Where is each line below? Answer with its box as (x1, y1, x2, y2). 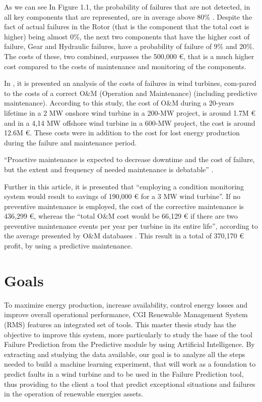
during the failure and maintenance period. (4, 137, 137, 147)
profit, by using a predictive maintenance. (4, 240, 133, 251)
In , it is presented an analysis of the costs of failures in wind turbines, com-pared (4, 78, 256, 88)
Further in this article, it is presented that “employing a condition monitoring (4, 181, 244, 191)
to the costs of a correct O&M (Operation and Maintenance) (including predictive (4, 87, 257, 98)
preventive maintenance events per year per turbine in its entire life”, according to (4, 220, 258, 231)
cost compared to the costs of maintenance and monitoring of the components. (4, 61, 246, 71)
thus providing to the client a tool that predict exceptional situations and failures (4, 378, 255, 389)
